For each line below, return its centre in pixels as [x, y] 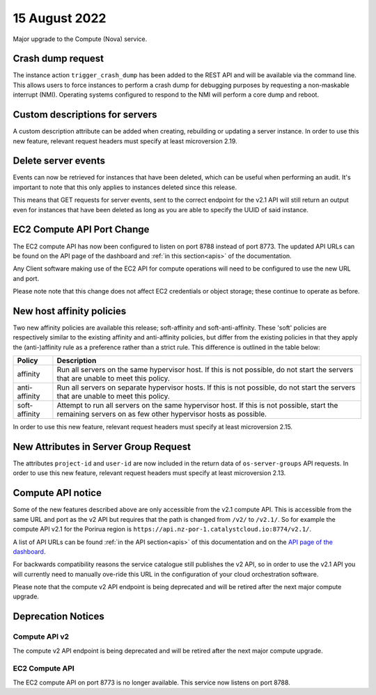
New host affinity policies [70, 311]
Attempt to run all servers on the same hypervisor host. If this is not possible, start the [197, 406]
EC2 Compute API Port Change [81, 230]
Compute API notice [57, 493]
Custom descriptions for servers [85, 115]
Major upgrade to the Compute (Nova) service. [80, 39]
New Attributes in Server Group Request [102, 446]
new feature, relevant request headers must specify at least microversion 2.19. [125, 141]
